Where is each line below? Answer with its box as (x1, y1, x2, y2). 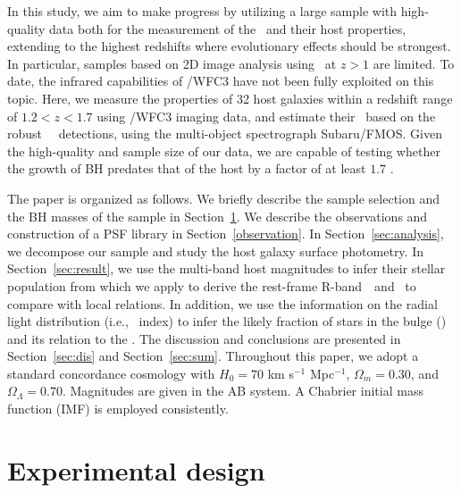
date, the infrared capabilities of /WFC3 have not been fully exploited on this (7, 71, 434, 90)
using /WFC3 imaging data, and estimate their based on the (96, 106, 436, 125)
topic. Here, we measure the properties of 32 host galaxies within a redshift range (7, 88, 453, 107)
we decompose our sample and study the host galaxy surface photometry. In (7, 241, 423, 260)
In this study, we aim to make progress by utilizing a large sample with (7, 2, 398, 20)
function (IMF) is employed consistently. (7, 399, 229, 418)
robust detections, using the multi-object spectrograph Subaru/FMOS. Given (7, 124, 442, 143)
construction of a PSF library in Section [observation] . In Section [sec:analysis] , (7, 224, 444, 243)
